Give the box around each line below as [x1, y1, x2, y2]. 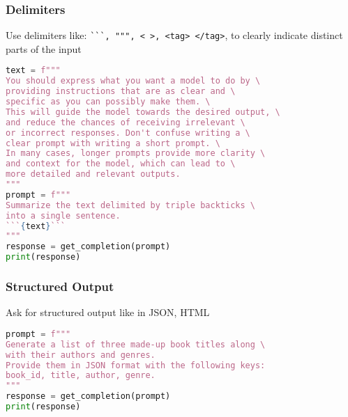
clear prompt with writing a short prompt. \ [6, 138, 220, 148]
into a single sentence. [6, 210, 121, 221]
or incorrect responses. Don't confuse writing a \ [6, 127, 250, 138]
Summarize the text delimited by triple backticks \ [6, 200, 255, 210]
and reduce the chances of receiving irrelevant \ [6, 117, 245, 127]
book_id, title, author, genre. [6, 370, 156, 381]
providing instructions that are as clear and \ [6, 86, 236, 97]
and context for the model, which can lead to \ [6, 159, 236, 169]
